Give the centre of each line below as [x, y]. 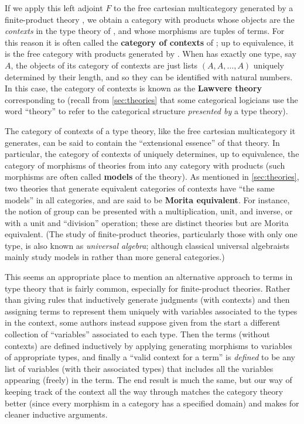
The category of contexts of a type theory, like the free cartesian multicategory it [150, 130]
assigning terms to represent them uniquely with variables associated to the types [151, 311]
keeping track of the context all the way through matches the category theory [144, 391]
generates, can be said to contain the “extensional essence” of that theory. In [142, 142]
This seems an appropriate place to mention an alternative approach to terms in [149, 277]
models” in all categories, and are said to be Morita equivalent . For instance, [147, 199]
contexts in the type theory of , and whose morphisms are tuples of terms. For [145, 31]
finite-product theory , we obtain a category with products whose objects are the [150, 19]
